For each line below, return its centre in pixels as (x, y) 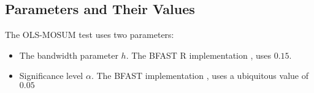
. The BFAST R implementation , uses (199, 55)
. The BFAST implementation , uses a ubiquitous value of (200, 76)
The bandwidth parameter (69, 55)
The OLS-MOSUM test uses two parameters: (90, 35)
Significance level (51, 76)
